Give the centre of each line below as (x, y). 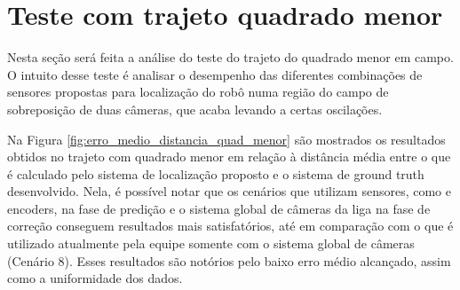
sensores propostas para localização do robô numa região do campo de (198, 92)
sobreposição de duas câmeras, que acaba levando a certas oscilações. (195, 109)
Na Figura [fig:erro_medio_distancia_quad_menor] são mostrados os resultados (226, 139)
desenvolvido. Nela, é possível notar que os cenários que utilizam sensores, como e (229, 191)
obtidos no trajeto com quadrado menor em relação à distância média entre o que (229, 157)
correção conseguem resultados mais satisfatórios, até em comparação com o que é (230, 226)
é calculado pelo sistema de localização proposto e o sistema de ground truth (216, 173)
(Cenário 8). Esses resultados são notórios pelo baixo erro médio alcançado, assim (229, 260)
